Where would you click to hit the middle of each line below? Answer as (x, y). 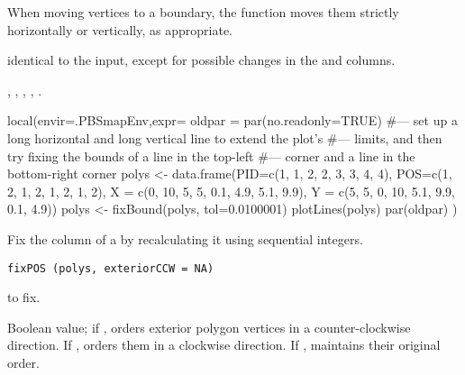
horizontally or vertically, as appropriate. (120, 29)
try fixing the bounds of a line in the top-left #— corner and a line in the (211, 155)
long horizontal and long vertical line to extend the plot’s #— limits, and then (225, 137)
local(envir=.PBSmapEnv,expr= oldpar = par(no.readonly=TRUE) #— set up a (232, 120)
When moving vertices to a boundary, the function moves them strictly (203, 12)
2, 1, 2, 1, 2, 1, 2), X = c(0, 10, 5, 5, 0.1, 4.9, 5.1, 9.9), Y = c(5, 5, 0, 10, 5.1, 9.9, (231, 191)
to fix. (24, 297)
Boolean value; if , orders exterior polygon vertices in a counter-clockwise (209, 327)
